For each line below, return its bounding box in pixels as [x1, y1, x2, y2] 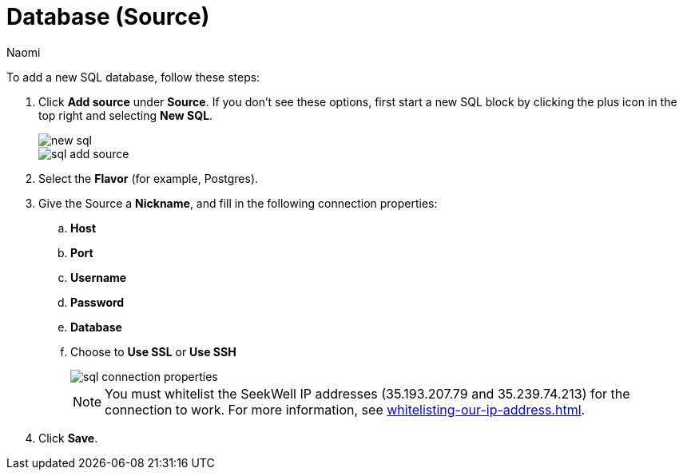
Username [70, 270, 127, 284]
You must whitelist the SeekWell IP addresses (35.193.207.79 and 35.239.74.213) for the [105, 385, 630, 402]
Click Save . [38, 430, 98, 445]
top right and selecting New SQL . [38, 108, 213, 122]
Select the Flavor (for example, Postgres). [38, 171, 259, 185]
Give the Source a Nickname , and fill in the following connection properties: [38, 196, 438, 210]
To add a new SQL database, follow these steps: [6, 69, 260, 84]
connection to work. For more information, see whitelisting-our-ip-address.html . [105, 401, 586, 418]
